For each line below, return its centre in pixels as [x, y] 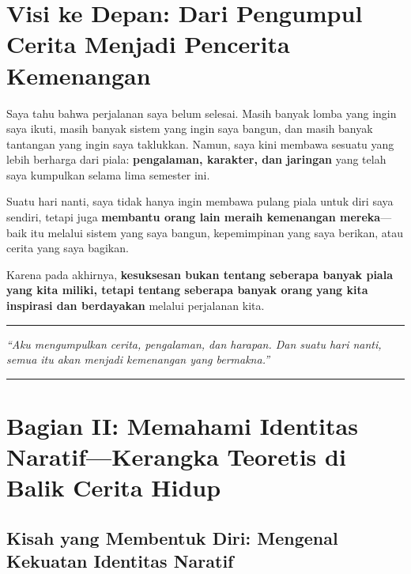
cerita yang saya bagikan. [68, 248]
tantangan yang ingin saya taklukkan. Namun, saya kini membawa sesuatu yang [200, 143]
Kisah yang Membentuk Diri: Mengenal [172, 537]
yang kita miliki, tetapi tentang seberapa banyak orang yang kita [187, 290]
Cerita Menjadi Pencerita [148, 44]
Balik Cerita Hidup [114, 487]
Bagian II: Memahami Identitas [182, 425]
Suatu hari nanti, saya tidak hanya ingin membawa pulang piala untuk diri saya [200, 201]
